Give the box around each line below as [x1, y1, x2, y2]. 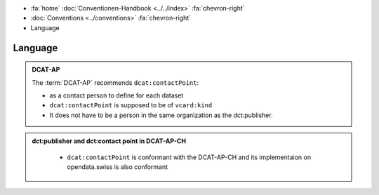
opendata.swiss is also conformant [67, 162, 168, 171]
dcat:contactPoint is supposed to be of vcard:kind [49, 101, 213, 109]
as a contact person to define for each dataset [49, 91, 184, 100]
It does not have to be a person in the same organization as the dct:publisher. [49, 111, 273, 119]
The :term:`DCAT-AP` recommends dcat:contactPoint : [32, 78, 199, 87]
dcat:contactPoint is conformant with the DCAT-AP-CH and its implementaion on [67, 153, 312, 161]
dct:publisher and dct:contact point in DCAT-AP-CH [32, 137, 186, 145]
